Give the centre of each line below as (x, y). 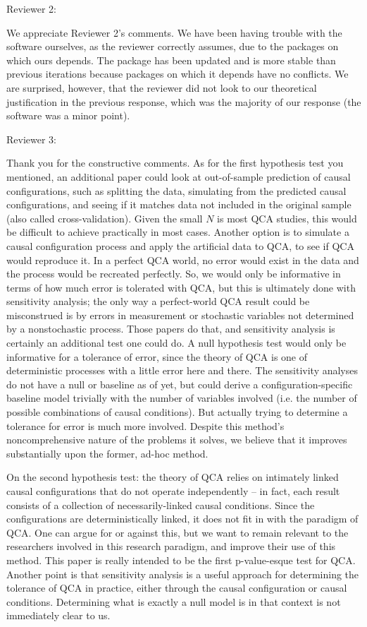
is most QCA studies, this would (287, 218)
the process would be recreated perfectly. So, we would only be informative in (174, 274)
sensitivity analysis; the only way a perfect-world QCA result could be (158, 301)
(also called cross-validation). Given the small (105, 218)
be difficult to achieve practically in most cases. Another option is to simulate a (178, 232)
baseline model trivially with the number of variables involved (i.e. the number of (182, 398)
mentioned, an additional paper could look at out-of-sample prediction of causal (179, 176)
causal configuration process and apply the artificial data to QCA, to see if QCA (180, 245)
